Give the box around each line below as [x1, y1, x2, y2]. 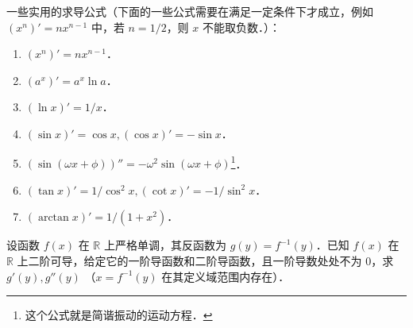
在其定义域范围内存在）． [161, 268, 290, 284]
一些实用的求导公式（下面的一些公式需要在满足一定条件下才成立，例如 [6, 3, 373, 19]
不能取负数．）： [202, 18, 280, 35]
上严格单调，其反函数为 [103, 237, 226, 253]
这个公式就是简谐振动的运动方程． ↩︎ [25, 307, 213, 323]
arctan [37, 212, 69, 224]
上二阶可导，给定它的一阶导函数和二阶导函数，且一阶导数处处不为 [17, 253, 362, 268]
